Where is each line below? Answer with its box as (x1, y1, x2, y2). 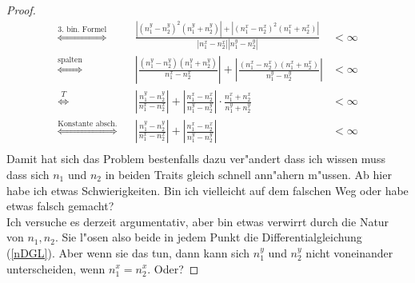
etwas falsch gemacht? (6, 197, 114, 214)
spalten (58, 56, 82, 65)
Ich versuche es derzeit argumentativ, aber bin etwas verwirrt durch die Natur (6, 213, 389, 229)
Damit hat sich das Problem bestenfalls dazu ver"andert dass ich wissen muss (6, 150, 385, 167)
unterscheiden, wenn (6, 260, 106, 277)
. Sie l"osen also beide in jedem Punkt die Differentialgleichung (54, 229, 362, 245)
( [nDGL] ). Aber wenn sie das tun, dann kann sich (6, 244, 250, 261)
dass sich (6, 165, 50, 182)
